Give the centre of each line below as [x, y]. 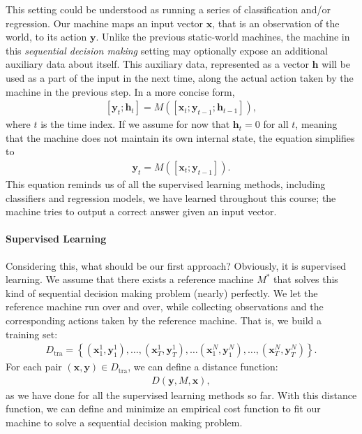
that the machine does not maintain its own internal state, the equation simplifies [180, 137]
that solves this [306, 279]
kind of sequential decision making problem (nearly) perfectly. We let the [162, 292]
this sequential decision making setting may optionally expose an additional [167, 50]
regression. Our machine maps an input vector [105, 23]
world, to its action [46, 37]
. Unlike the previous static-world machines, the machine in [223, 37]
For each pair [34, 367]
